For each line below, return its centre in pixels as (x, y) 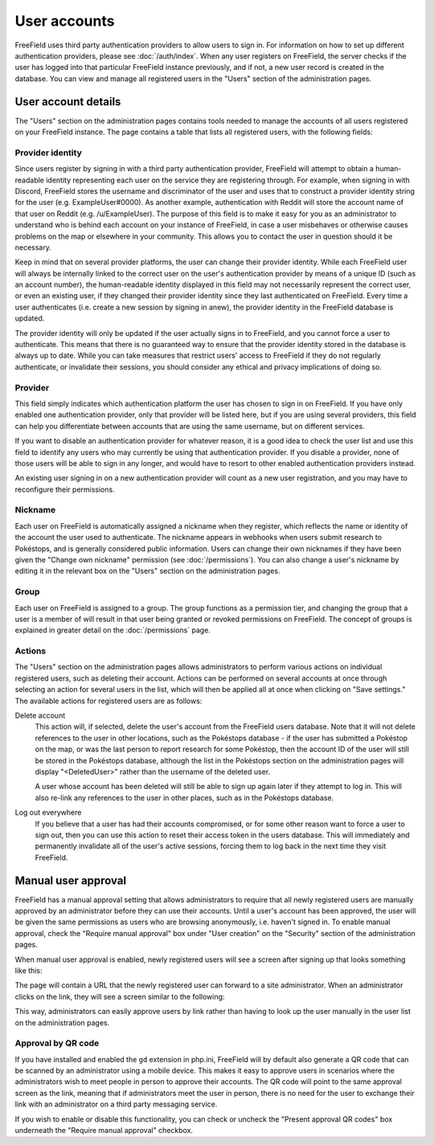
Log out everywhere (48, 812)
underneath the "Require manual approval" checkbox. (104, 1130)
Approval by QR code (57, 1043)
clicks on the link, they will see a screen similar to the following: (120, 996)
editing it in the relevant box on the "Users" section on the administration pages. (147, 571)
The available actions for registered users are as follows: (108, 701)
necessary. (33, 247)
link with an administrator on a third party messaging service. (116, 1104)
